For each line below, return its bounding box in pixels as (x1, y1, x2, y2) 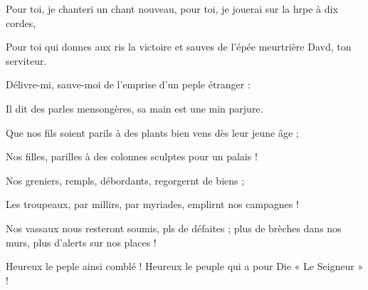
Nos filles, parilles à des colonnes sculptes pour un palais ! (6, 149, 258, 164)
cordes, (6, 15, 36, 30)
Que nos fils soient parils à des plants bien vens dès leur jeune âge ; (6, 125, 299, 140)
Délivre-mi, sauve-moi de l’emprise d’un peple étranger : (6, 77, 251, 92)
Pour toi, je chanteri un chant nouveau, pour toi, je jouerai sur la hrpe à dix (6, 1, 338, 16)
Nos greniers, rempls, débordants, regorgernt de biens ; (6, 172, 245, 187)
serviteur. (6, 53, 47, 68)
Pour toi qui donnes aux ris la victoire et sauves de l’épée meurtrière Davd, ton (6, 39, 352, 54)
